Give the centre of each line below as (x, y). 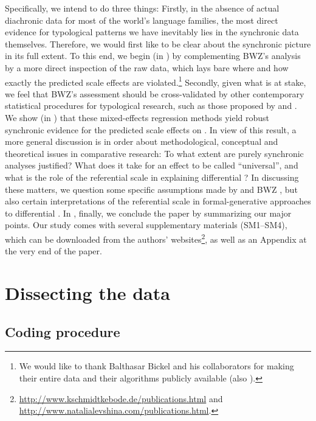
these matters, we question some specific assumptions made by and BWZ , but (151, 189)
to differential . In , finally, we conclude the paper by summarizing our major (148, 213)
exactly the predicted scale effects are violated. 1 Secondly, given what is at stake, (156, 81)
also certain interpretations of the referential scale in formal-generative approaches (158, 201)
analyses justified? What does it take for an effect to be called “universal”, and (152, 165)
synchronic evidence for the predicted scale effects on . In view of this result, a (151, 129)
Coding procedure (63, 331)
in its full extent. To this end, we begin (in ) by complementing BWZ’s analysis (153, 56)
